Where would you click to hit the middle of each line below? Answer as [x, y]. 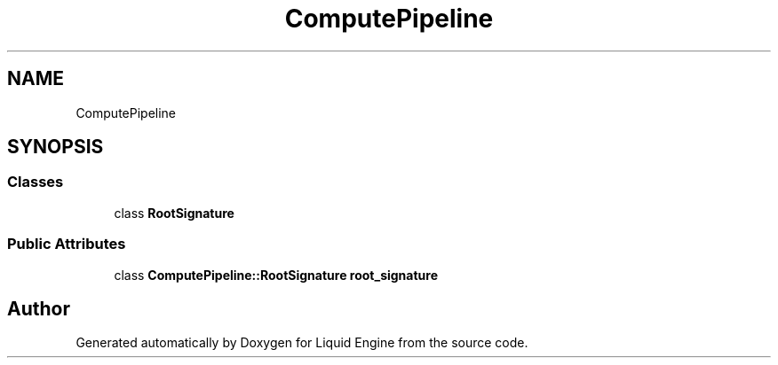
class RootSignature [174, 213]
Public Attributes [67, 244]
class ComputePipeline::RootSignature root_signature [276, 275]
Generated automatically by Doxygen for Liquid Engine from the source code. [302, 343]
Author [39, 308]
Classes [36, 182]
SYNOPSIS [56, 147]
